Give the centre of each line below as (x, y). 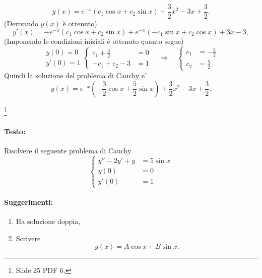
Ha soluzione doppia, (48, 221)
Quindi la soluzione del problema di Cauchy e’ (75, 75)
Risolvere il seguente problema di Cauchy (68, 151)
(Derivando (21, 23)
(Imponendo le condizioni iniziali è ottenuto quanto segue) (94, 41)
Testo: (15, 131)
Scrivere (28, 238)
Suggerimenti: (28, 202)
